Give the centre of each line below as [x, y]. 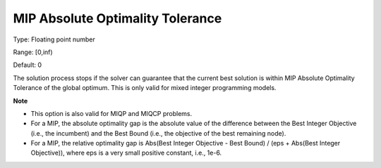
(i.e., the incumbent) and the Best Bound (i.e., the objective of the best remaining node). [158, 133]
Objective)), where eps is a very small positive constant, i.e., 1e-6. [126, 153]
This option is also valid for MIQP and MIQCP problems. [111, 113]
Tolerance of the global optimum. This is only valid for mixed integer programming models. [145, 88]
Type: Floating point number [54, 39]
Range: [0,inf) [33, 52]
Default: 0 [28, 65]
